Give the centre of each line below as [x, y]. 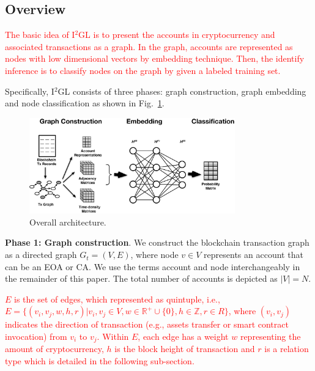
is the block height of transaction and [185, 349]
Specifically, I [30, 91]
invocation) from [36, 336]
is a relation [287, 349]
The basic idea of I [40, 35]
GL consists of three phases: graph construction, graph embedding [182, 91]
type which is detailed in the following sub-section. [100, 361]
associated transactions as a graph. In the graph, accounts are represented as [149, 46]
